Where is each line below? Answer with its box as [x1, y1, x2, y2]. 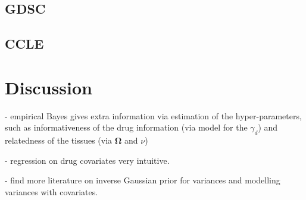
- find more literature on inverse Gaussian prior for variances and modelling [5, 174, 280, 186]
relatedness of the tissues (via [5, 134, 113, 147]
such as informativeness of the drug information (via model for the [5, 121, 248, 134]
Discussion [5, 75, 92, 99]
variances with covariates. [5, 185, 98, 198]
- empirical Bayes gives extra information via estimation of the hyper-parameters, [5, 109, 302, 122]
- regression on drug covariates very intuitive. [5, 154, 170, 166]
